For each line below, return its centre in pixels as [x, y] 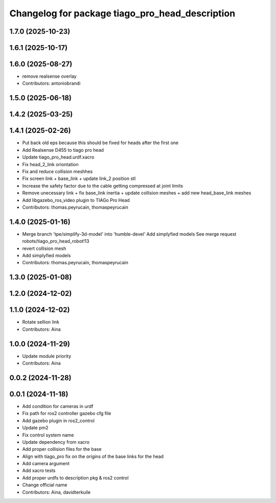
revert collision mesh [44, 248]
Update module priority [47, 356]
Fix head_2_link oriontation [50, 164]
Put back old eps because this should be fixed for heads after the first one [100, 143]
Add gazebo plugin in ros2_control [58, 420]
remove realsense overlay [49, 76]
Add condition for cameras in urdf [58, 406]
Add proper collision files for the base [62, 449]
